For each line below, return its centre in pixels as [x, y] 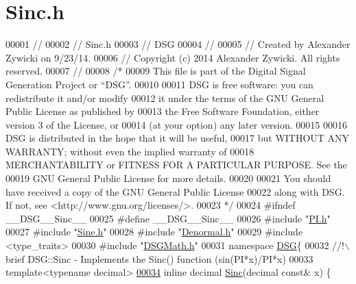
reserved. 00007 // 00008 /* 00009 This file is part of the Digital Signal [156, 71]
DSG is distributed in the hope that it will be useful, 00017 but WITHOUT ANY [178, 138]
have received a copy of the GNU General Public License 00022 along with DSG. [175, 191]
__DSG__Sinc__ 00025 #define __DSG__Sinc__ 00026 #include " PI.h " [168, 218]
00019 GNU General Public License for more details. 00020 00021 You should [168, 178]
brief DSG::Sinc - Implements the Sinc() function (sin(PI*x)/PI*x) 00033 [159, 258]
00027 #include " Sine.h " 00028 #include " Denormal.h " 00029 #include [154, 232]
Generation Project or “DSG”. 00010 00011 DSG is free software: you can [159, 84]
